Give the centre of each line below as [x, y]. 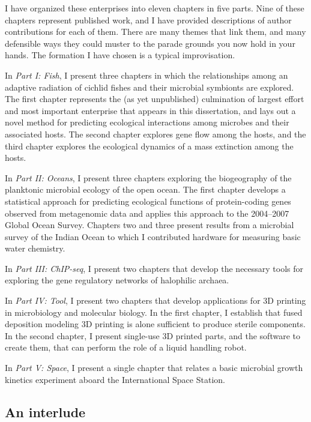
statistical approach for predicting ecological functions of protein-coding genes [148, 201]
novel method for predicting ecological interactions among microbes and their [147, 122]
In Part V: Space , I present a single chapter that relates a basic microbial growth [154, 368]
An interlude [45, 411]
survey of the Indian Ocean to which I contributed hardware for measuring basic [153, 236]
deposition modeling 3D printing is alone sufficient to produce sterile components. [155, 324]
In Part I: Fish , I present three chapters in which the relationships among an [146, 75]
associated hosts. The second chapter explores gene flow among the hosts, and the [155, 134]
